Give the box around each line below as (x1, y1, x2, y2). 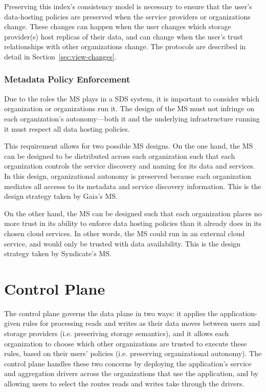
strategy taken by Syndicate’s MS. (4, 248, 112, 259)
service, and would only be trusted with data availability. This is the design (4, 238, 241, 249)
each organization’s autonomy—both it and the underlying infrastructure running (4, 113, 260, 123)
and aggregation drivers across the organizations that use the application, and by (4, 368, 258, 379)
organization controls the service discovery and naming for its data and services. (4, 160, 255, 171)
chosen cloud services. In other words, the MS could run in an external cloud (4, 228, 245, 238)
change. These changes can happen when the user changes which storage (4, 21, 231, 32)
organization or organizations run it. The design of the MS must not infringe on (4, 103, 254, 114)
